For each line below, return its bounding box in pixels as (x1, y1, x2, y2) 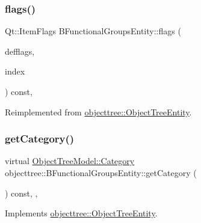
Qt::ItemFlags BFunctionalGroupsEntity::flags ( (5, 25, 181, 37)
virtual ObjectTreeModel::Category (5, 154, 135, 167)
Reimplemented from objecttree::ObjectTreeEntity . (5, 105, 192, 118)
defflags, (5, 44, 35, 57)
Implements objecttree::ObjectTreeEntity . (5, 207, 158, 219)
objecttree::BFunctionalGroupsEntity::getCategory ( (5, 166, 197, 179)
